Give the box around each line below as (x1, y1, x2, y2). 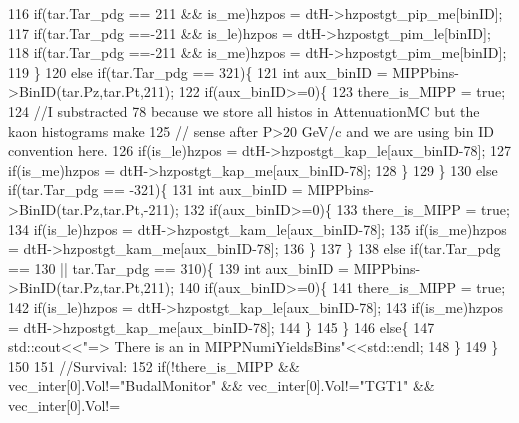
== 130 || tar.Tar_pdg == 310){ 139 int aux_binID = (8, 257, 349, 278)
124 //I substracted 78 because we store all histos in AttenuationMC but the (8, 100, 480, 121)
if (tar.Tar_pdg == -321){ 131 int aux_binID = (8, 179, 303, 200)
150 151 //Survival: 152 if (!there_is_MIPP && (8, 355, 300, 376)
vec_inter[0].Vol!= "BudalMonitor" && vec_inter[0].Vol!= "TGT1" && (8, 375, 435, 396)
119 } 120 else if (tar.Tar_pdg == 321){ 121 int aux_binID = (8, 61, 388, 82)
